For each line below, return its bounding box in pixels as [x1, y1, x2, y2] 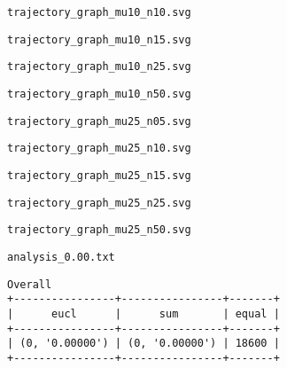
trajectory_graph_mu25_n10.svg [7, 142, 191, 155]
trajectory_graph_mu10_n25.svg [7, 60, 191, 74]
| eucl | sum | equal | [7, 307, 280, 320]
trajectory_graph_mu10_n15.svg [7, 33, 191, 46]
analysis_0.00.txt [7, 250, 115, 263]
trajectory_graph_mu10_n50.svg [7, 87, 191, 100]
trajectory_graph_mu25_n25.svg [7, 196, 191, 209]
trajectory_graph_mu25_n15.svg [7, 168, 191, 182]
